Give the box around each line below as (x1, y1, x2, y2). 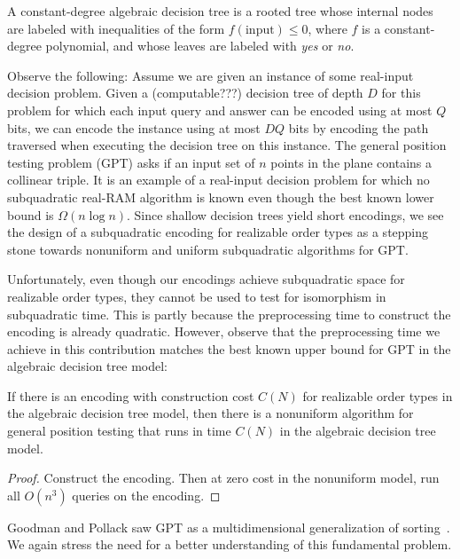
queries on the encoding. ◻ (72, 485, 221, 504)
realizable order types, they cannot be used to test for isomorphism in (7, 287, 386, 305)
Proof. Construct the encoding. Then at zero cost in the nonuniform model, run (7, 468, 440, 487)
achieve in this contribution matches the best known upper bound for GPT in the (7, 339, 451, 358)
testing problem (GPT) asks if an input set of (7, 153, 255, 171)
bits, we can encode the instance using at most (7, 118, 261, 137)
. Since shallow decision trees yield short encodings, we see (127, 205, 444, 224)
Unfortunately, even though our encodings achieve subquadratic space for (7, 270, 405, 288)
